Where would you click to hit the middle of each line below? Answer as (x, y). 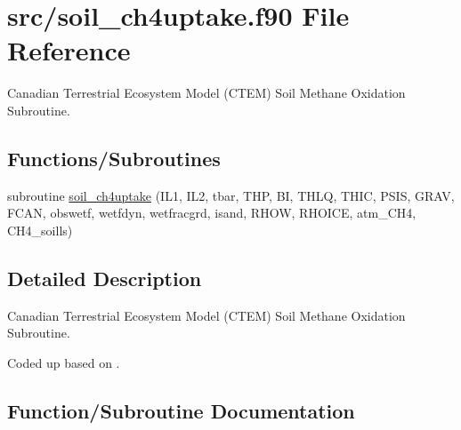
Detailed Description (105, 278)
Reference (69, 50)
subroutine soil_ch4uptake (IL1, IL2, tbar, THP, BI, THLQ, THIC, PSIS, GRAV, (231, 195)
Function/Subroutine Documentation (181, 410)
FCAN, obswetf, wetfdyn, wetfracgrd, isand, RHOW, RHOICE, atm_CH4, (212, 213)
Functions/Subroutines (114, 158)
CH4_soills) (40, 230)
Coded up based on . (64, 362)
